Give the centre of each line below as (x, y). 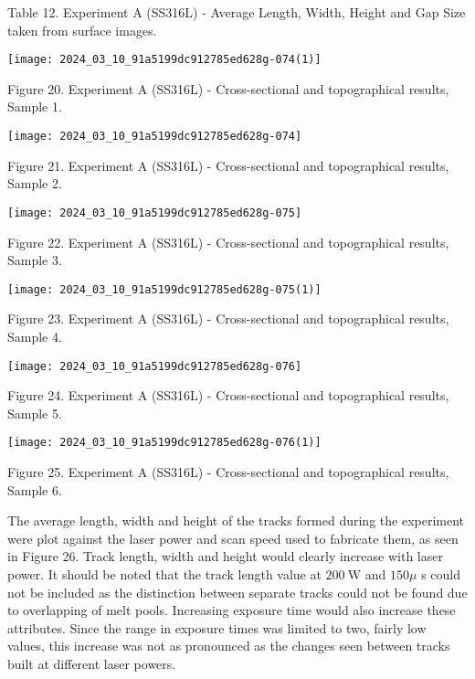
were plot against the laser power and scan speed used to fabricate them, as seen (233, 538)
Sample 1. (35, 106)
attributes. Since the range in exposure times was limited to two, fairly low (217, 627)
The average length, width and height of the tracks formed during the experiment (236, 520)
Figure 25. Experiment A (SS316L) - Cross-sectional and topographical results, (228, 472)
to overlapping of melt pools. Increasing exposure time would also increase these (232, 610)
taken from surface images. (82, 30)
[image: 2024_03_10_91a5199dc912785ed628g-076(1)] (164, 443)
